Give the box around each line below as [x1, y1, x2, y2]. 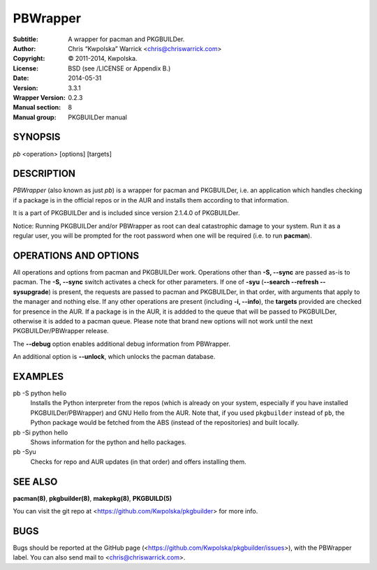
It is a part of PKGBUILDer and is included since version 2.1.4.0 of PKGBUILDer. [13, 209, 240, 217]
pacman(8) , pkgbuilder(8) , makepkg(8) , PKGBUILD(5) [13, 494, 172, 502]
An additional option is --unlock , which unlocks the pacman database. [13, 353, 216, 361]
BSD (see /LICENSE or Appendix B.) [68, 64, 171, 73]
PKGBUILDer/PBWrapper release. [13, 327, 110, 335]
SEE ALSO [13, 476, 58, 488]
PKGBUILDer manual [68, 112, 127, 122]
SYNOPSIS [13, 131, 61, 143]
